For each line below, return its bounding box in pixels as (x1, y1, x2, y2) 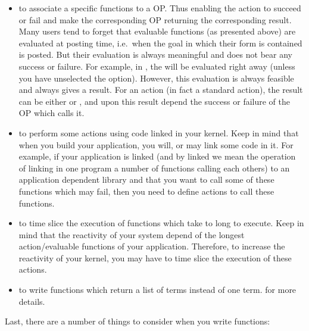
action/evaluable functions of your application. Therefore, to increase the (18, 240, 285, 252)
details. (18, 295, 45, 307)
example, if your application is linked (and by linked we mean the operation (18, 150, 296, 163)
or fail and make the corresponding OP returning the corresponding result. (18, 13, 292, 26)
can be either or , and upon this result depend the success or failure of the (18, 95, 290, 107)
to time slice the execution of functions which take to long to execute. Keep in (18, 217, 304, 229)
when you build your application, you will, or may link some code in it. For (18, 138, 294, 151)
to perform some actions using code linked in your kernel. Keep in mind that (18, 126, 299, 139)
